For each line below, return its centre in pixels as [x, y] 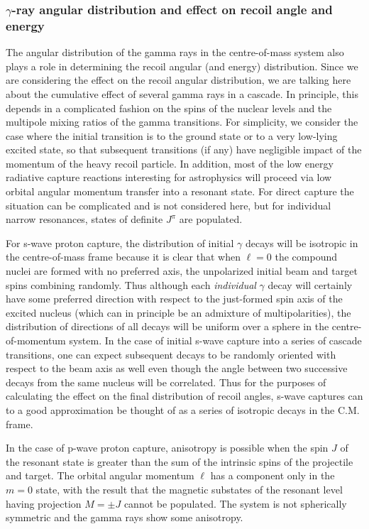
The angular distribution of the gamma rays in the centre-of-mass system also [175, 52]
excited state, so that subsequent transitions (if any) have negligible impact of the [184, 149]
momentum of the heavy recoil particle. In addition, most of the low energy [170, 163]
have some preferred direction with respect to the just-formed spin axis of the [174, 299]
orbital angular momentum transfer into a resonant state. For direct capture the [180, 191]
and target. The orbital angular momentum [100, 475]
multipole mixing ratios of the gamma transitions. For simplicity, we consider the [182, 122]
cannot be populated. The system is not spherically [235, 503]
